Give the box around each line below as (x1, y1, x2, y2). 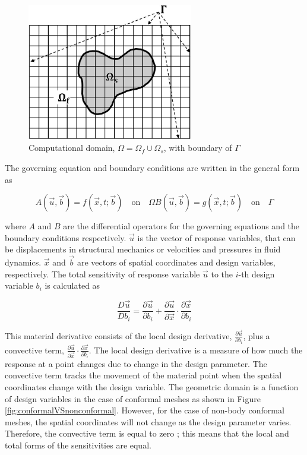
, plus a (243, 329, 270, 342)
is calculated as (45, 279, 100, 292)
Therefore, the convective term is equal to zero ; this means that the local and (5, 427, 289, 440)
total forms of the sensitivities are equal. (5, 438, 151, 451)
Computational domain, (29, 141, 115, 154)
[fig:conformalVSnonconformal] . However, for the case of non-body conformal (5, 404, 284, 416)
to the (211, 267, 233, 280)
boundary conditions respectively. (5, 231, 126, 244)
